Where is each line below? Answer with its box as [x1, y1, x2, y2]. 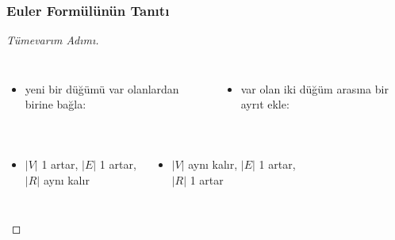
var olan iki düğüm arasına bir [240, 80, 389, 97]
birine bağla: [25, 96, 86, 112]
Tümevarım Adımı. [6, 32, 99, 48]
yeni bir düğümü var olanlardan [25, 80, 179, 97]
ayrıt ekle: [240, 96, 290, 112]
